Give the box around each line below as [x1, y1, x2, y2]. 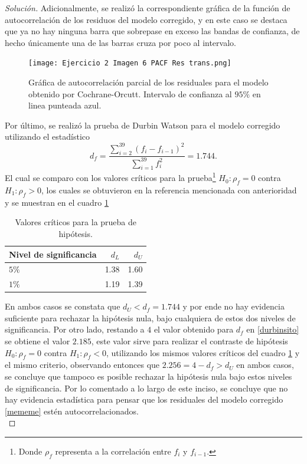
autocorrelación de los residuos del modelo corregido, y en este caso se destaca [5, 13, 288, 25]
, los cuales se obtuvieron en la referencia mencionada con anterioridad [41, 183, 297, 196]
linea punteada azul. [28, 99, 102, 111]
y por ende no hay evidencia [182, 300, 285, 312]
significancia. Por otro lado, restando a [5, 323, 145, 335]
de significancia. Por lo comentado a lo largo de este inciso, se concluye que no [5, 381, 288, 394]
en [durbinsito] [246, 323, 299, 335]
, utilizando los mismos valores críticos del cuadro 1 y [106, 346, 300, 358]
